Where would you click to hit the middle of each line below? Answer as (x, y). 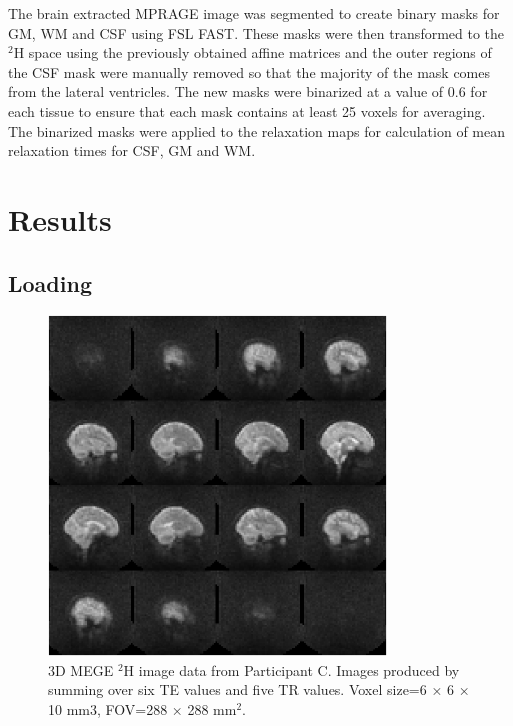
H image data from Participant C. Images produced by (291, 669)
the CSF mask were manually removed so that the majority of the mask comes (249, 71)
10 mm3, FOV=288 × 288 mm (142, 708)
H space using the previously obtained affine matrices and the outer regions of (252, 52)
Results (60, 218)
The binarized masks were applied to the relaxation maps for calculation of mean (256, 130)
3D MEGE (81, 669)
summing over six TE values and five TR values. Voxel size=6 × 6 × (259, 689)
